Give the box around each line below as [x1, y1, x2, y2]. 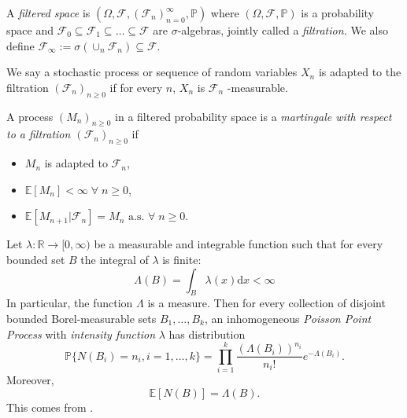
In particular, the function [6, 295, 133, 311]
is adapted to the [318, 64, 401, 80]
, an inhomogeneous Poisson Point [204, 310, 372, 326]
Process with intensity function [6, 325, 156, 342]
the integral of [80, 251, 149, 267]
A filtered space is [6, 5, 91, 20]
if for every [109, 79, 163, 95]
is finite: [162, 251, 202, 267]
